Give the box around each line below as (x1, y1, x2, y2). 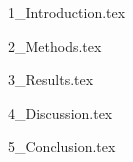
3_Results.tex (8, 69, 94, 90)
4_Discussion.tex (8, 102, 113, 123)
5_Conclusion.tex (8, 136, 116, 157)
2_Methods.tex (8, 35, 102, 56)
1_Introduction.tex (8, 2, 126, 22)
